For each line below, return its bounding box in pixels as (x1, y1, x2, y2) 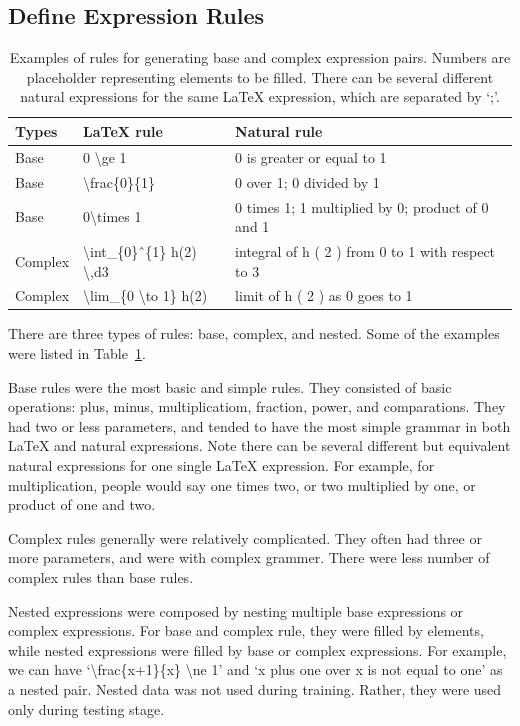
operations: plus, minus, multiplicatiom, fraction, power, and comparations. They (8, 396, 506, 417)
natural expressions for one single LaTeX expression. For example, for (8, 455, 435, 476)
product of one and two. (8, 494, 156, 515)
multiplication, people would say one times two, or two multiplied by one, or (8, 474, 476, 495)
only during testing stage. (8, 698, 165, 719)
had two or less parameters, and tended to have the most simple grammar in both (8, 415, 511, 436)
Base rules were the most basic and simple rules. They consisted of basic (8, 376, 452, 397)
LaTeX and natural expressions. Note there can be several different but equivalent (8, 435, 511, 456)
